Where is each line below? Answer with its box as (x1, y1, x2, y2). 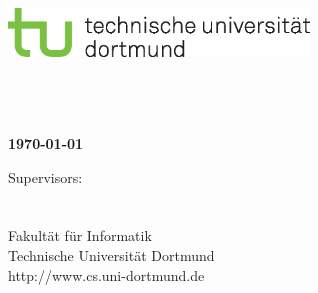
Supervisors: (8, 166, 83, 187)
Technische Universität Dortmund (8, 245, 215, 266)
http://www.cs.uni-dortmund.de (8, 264, 205, 285)
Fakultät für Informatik (8, 225, 152, 246)
